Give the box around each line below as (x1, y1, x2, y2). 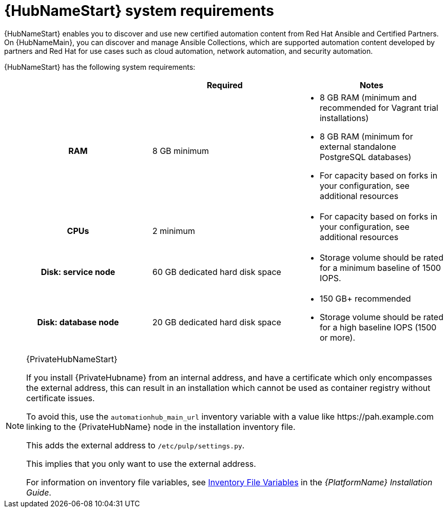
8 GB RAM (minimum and (319, 92, 417, 103)
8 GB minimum (152, 145, 209, 156)
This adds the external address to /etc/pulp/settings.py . (26, 440, 245, 450)
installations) (319, 112, 369, 123)
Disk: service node (41, 266, 115, 277)
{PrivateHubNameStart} (26, 353, 118, 364)
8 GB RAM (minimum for (319, 131, 413, 142)
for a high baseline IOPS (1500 (319, 322, 437, 332)
